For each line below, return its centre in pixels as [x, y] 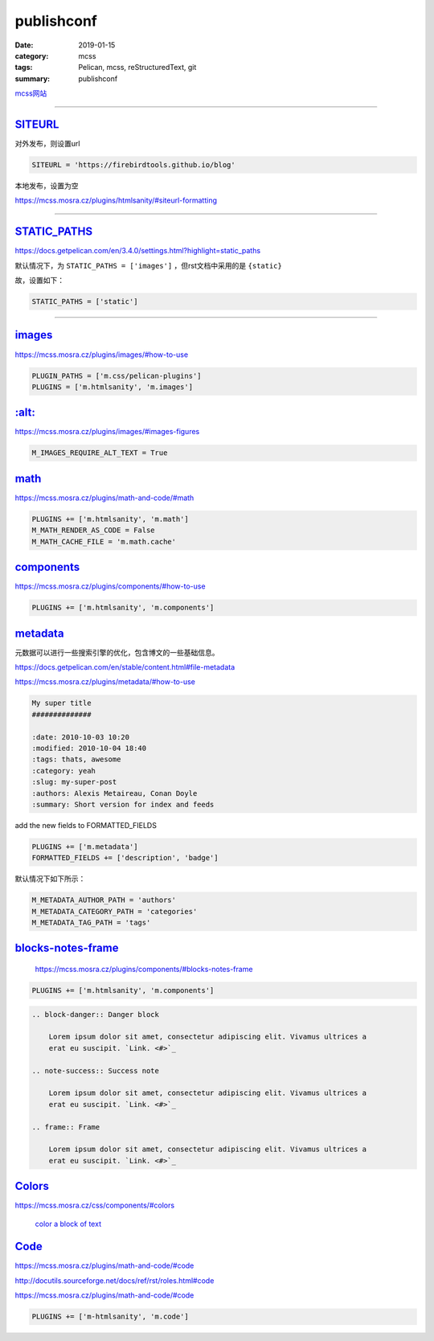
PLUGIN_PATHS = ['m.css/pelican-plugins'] [117, 375]
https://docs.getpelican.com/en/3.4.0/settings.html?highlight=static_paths [138, 251]
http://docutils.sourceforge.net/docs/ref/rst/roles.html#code [115, 1280]
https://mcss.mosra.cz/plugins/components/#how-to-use [110, 586]
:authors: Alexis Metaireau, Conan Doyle [115, 793]
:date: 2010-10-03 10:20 [81, 737]
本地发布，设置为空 [47, 186]
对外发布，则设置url [47, 144]
